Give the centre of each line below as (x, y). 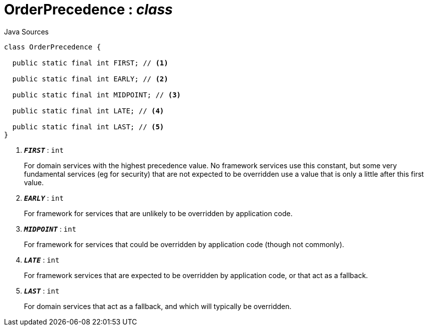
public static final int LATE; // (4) (88, 111)
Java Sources (26, 31)
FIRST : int (44, 150)
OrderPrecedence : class (88, 9)
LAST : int (42, 291)
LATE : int (42, 260)
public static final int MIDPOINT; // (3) (97, 95)
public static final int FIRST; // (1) (90, 63)
